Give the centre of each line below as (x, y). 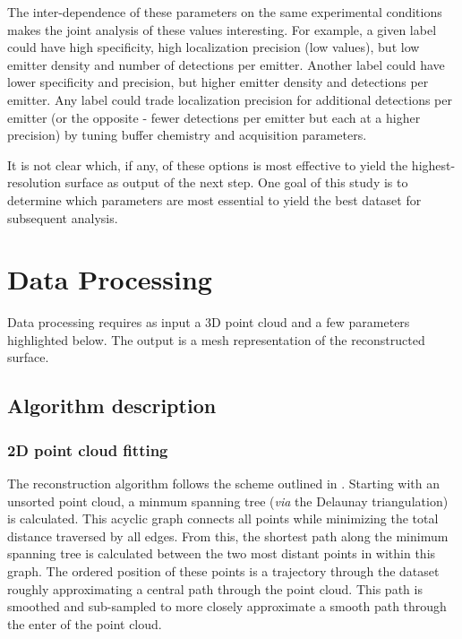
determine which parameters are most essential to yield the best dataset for (214, 199)
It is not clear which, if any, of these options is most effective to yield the (208, 164)
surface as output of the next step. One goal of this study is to (236, 182)
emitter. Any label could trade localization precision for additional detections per (230, 99)
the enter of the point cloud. (85, 623)
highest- (433, 164)
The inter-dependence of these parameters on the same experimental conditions (225, 12)
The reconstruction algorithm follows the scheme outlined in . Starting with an (224, 484)
